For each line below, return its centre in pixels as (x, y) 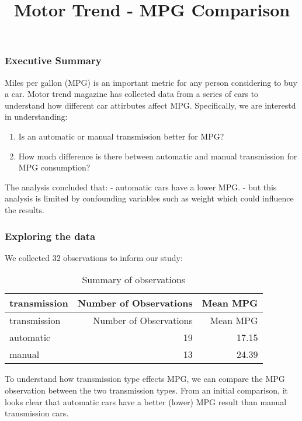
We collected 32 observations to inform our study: (94, 257)
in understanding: (36, 116)
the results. (25, 210)
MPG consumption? (54, 167)
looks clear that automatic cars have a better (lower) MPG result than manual (146, 401)
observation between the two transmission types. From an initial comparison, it (146, 390)
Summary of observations (134, 280)
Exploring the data (50, 236)
